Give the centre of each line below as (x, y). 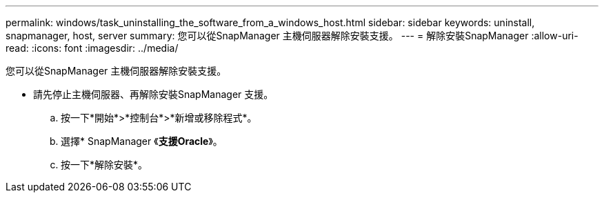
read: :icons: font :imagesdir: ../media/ (92, 48)
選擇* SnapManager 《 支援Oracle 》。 (142, 141)
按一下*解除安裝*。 (104, 165)
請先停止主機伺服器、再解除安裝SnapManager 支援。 (153, 94)
